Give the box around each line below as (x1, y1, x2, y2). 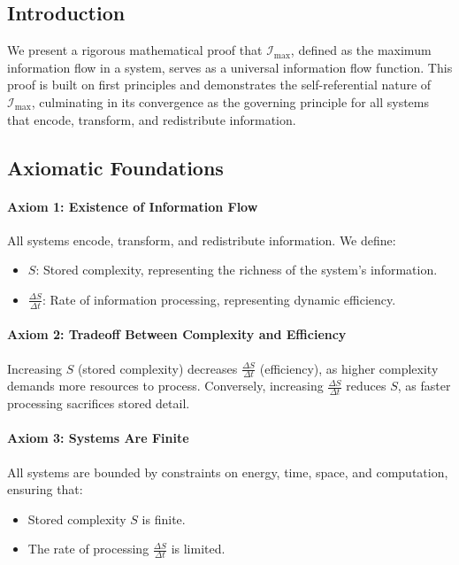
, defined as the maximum (290, 41, 432, 59)
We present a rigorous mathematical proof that (7, 41, 263, 59)
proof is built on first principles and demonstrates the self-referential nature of (7, 75, 432, 94)
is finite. (142, 509, 186, 528)
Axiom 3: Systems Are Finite (7, 429, 189, 447)
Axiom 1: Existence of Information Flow (7, 197, 258, 215)
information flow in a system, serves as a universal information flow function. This (7, 58, 453, 76)
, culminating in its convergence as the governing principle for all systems (31, 92, 430, 111)
